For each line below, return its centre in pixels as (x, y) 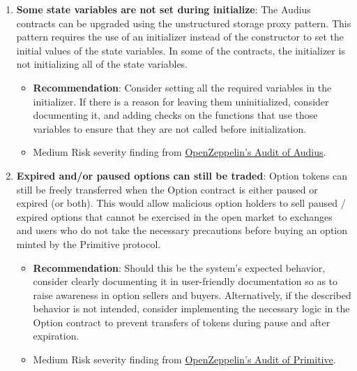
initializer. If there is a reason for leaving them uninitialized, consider (181, 101)
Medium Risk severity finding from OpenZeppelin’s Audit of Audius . (180, 152)
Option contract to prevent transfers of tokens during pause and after (182, 322)
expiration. (56, 336)
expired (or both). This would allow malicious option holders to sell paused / (181, 203)
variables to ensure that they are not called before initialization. (170, 128)
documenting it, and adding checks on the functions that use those (175, 115)
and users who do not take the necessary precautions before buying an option (182, 230)
